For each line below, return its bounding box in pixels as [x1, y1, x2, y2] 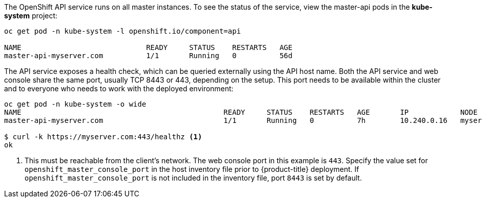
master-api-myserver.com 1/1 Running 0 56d [4, 52, 293, 60]
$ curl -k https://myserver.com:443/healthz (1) [4, 133, 202, 141]
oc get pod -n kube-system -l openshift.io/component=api [4, 27, 241, 35]
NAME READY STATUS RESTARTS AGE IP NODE [4, 108, 478, 116]
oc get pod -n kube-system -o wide [4, 100, 147, 108]
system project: [4, 11, 58, 20]
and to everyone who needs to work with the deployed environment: [4, 84, 234, 93]
